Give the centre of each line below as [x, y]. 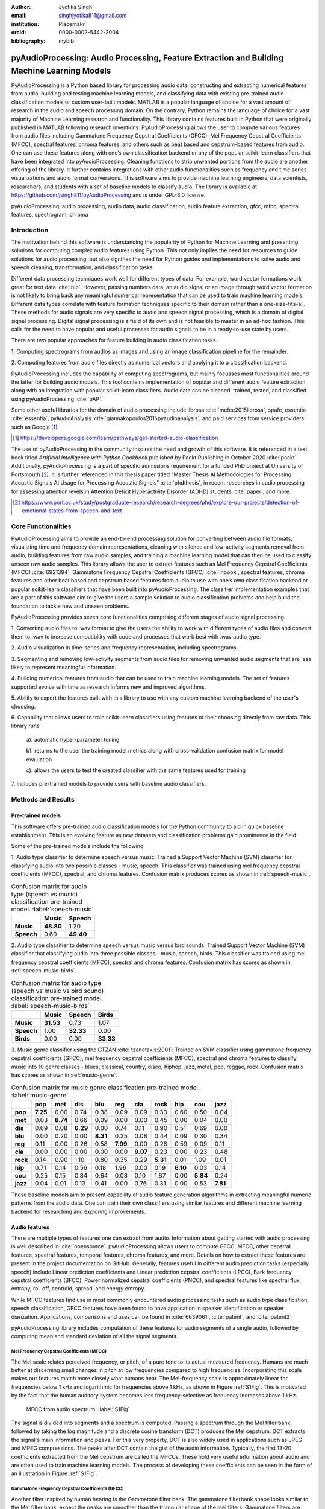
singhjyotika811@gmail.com [93, 16]
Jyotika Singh [76, 7]
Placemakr [72, 24]
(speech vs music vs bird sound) [57, 991]
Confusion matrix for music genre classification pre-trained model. [105, 1088]
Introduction [29, 230]
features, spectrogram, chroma [50, 214]
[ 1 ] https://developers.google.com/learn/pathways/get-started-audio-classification [116, 438]
